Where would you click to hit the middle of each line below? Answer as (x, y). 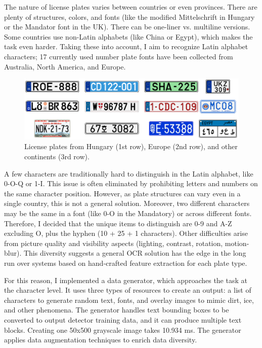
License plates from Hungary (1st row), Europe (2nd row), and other (131, 146)
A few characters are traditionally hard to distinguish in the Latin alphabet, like (129, 173)
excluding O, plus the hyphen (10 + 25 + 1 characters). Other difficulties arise (126, 233)
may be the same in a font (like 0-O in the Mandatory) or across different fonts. (128, 213)
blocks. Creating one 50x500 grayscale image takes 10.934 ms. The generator (123, 329)
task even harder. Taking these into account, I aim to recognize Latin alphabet (126, 46)
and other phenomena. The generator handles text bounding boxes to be (117, 310)
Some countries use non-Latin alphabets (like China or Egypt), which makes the (128, 36)
